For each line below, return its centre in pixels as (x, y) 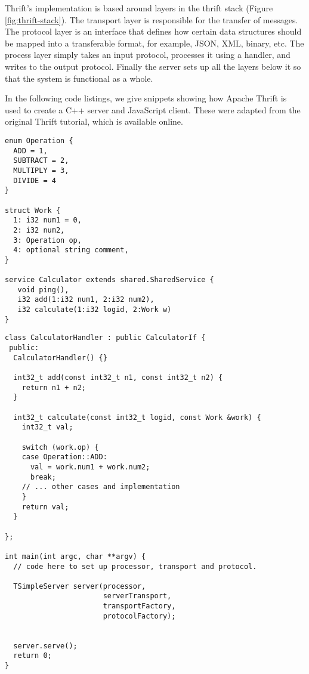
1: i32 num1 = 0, (47, 220)
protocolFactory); (139, 616)
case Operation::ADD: (64, 457)
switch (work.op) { (60, 447)
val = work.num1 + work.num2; (90, 467)
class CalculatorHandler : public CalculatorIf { (105, 338)
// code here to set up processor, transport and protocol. (135, 566)
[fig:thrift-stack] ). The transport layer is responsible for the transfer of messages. (152, 19)
